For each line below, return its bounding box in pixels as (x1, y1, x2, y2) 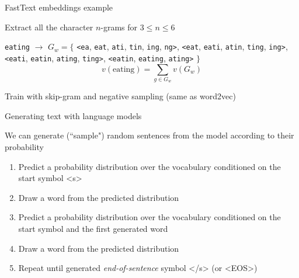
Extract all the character (5, 20, 93, 33)
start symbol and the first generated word (18, 222, 168, 234)
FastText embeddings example (5, 1, 113, 13)
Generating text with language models (5, 109, 142, 121)
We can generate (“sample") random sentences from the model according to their (5, 129, 294, 141)
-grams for (100, 20, 138, 33)
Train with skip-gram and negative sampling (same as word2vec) (5, 90, 236, 102)
